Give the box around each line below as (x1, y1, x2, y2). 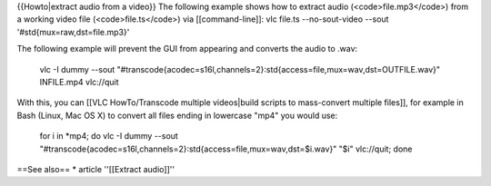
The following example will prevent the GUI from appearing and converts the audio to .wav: (16, 44, 358, 54)
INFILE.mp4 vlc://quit (39, 76, 119, 87)
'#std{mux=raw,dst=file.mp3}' (16, 26, 130, 37)
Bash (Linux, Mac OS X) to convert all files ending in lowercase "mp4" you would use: (16, 110, 338, 121)
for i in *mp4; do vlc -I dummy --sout (39, 131, 179, 142)
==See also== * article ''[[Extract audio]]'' (16, 163, 175, 174)
